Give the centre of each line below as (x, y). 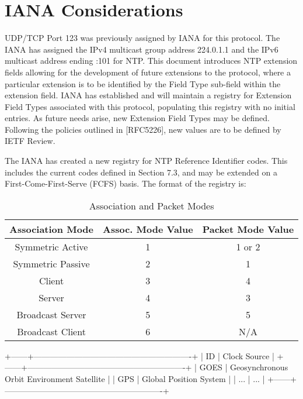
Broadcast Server (51, 314)
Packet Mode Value (248, 229)
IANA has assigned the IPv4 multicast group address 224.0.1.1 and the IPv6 (142, 49)
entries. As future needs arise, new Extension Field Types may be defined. (137, 118)
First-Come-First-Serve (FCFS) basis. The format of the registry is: (126, 183)
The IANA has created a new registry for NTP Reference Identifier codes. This (146, 161)
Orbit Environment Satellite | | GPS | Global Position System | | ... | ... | (135, 379)
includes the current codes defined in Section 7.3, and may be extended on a (141, 172)
